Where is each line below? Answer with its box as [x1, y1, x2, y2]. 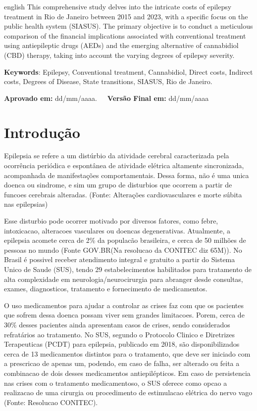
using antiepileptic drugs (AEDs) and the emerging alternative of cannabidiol [4, 40, 239, 50]
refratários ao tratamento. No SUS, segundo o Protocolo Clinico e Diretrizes [4, 329, 235, 339]
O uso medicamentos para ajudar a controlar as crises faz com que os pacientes [4, 300, 244, 310]
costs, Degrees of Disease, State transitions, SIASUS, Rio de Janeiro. [4, 76, 212, 87]
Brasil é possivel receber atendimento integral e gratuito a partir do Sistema [4, 254, 235, 265]
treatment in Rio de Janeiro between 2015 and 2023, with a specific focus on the [4, 11, 248, 21]
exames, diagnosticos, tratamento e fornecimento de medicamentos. [4, 283, 207, 294]
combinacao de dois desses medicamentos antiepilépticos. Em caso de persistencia [4, 367, 251, 378]
